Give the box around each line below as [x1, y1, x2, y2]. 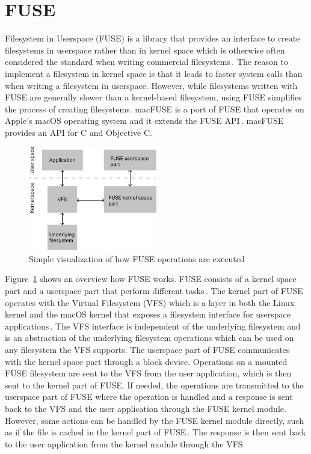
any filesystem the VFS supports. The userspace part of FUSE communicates [5, 343, 290, 355]
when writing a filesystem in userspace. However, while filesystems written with [5, 79, 298, 91]
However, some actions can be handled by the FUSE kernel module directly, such [5, 414, 304, 426]
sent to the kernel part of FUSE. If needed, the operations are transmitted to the [5, 378, 304, 391]
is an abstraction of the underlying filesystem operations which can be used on [5, 331, 294, 344]
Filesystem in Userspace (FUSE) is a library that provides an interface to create [5, 32, 300, 44]
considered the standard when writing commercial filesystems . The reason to [5, 55, 288, 68]
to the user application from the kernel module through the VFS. [5, 437, 245, 450]
